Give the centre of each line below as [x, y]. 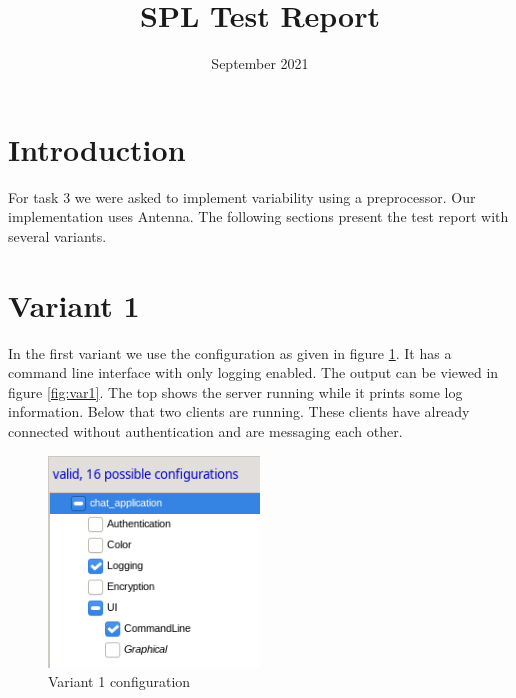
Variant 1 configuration [119, 681]
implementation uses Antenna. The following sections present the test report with [258, 216]
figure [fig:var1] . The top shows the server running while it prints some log [235, 391]
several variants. [57, 235]
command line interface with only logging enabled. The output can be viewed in [253, 372]
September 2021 [260, 63]
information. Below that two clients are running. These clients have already [239, 411]
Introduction [97, 148]
